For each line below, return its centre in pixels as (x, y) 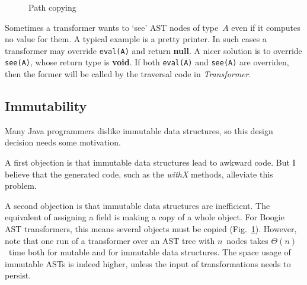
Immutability (46, 106)
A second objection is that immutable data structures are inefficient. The (137, 205)
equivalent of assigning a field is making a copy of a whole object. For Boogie (145, 217)
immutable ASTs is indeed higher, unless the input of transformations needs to (148, 263)
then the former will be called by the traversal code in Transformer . (128, 74)
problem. (21, 186)
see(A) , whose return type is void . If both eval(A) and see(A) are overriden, (147, 62)
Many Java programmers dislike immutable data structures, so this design (139, 130)
